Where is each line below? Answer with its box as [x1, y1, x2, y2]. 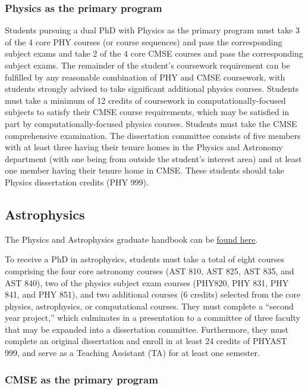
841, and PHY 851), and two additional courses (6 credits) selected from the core [5, 288, 301, 301]
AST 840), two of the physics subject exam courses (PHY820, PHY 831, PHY [5, 276, 289, 289]
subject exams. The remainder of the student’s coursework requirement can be [5, 59, 290, 71]
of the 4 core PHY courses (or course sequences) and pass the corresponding [5, 35, 282, 48]
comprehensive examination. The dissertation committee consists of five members [5, 129, 301, 141]
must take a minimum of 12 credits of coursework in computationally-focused [5, 94, 286, 106]
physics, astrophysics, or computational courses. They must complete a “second [5, 299, 294, 312]
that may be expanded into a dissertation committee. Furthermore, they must [5, 323, 288, 335]
